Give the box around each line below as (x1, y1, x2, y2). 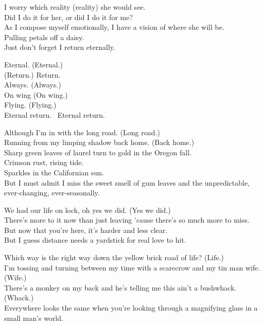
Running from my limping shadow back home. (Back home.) (4, 137, 195, 148)
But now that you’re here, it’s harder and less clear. (4, 224, 168, 235)
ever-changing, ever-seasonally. (4, 187, 100, 198)
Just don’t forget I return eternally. (4, 42, 115, 52)
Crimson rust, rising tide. (4, 157, 84, 168)
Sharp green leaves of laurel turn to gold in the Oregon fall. (4, 147, 191, 157)
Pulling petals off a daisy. (4, 31, 84, 42)
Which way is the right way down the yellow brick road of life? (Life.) (4, 252, 224, 263)
